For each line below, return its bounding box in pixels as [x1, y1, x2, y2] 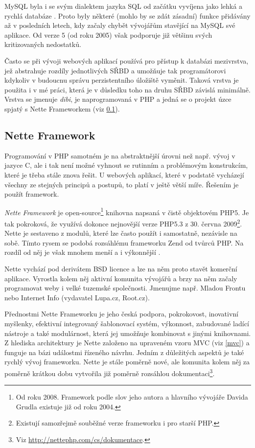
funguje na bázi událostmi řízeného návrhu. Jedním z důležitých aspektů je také [4, 347, 244, 357]
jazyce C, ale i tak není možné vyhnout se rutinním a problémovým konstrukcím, [4, 160, 248, 170]
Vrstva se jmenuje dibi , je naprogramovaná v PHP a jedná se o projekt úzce [4, 94, 232, 104]
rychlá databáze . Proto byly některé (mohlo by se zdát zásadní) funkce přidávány [4, 10, 251, 21]
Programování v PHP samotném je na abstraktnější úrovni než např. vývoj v [4, 150, 235, 160]
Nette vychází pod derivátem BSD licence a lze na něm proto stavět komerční [4, 263, 237, 273]
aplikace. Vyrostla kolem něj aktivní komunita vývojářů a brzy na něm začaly [4, 273, 237, 283]
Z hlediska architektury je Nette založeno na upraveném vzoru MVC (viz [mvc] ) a [4, 337, 250, 348]
